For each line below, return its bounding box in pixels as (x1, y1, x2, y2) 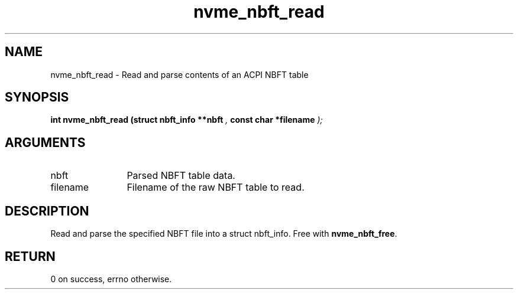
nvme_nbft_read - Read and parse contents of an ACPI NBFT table (50, 69, 309, 80)
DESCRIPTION (5, 203, 89, 218)
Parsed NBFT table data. (127, 169, 235, 182)
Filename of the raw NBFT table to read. (127, 181, 305, 194)
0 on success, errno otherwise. (50, 273, 172, 284)
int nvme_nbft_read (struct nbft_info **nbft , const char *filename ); (50, 115, 323, 125)
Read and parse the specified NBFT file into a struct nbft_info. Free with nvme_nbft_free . (50, 228, 397, 239)
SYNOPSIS (5, 90, 69, 105)
